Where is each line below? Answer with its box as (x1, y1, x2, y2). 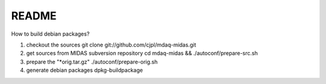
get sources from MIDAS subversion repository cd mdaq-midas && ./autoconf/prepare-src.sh (26, 50, 258, 57)
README (11, 9, 57, 22)
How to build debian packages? (11, 30, 90, 37)
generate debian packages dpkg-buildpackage (26, 66, 143, 74)
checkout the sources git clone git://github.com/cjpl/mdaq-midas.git (26, 41, 196, 48)
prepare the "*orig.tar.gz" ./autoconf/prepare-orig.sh (26, 58, 158, 65)
